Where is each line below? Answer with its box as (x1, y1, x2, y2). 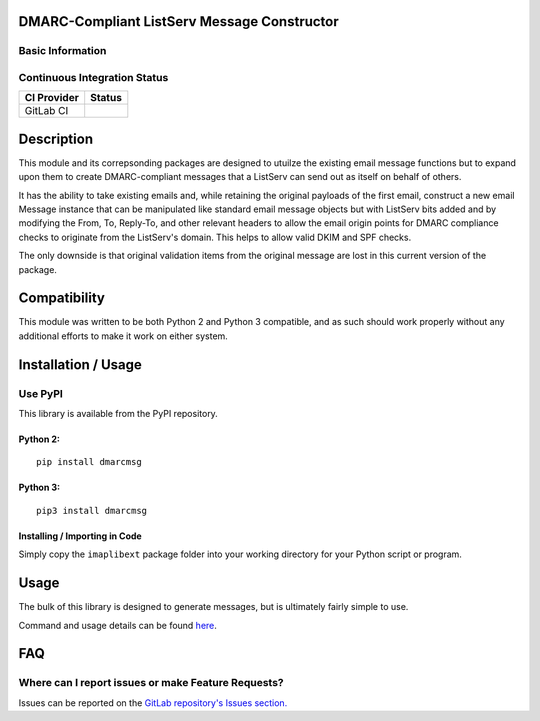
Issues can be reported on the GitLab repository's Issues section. (18, 696, 288, 709)
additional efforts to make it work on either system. (18, 330, 229, 342)
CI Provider (24, 91, 79, 105)
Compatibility (18, 290, 105, 307)
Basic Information (18, 44, 107, 58)
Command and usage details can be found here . (18, 619, 217, 631)
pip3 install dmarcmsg (36, 505, 148, 516)
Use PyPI (18, 386, 64, 400)
